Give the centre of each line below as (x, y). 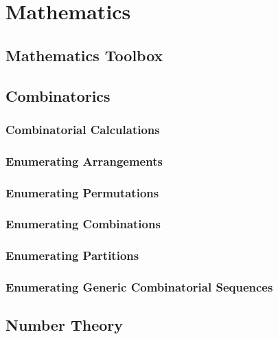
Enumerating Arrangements (84, 161)
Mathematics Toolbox (84, 55)
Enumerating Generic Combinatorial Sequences (139, 287)
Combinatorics (58, 95)
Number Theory (64, 325)
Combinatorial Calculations (83, 129)
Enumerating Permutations (82, 192)
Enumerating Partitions (72, 255)
